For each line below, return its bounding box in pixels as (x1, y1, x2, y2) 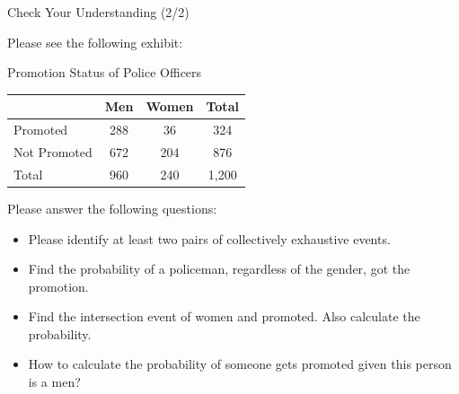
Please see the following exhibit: (7, 32, 183, 51)
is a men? (28, 372, 81, 391)
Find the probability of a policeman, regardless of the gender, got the (28, 259, 410, 278)
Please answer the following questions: (7, 198, 217, 217)
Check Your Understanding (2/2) (7, 3, 190, 21)
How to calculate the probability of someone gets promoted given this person (28, 355, 452, 373)
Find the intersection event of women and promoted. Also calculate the (28, 307, 420, 326)
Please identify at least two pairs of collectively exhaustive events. (28, 229, 391, 248)
